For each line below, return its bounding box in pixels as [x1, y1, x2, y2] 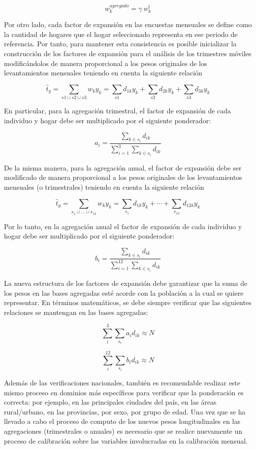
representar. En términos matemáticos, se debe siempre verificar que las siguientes [4, 297, 252, 308]
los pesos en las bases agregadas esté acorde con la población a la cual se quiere [4, 287, 244, 298]
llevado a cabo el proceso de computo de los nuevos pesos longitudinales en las [4, 416, 241, 426]
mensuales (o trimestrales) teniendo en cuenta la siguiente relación [4, 181, 204, 192]
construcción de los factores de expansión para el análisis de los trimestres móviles [4, 48, 252, 59]
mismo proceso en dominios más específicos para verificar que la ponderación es [4, 387, 244, 397]
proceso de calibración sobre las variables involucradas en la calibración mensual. [4, 435, 248, 446]
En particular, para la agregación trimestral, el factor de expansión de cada [4, 105, 231, 116]
